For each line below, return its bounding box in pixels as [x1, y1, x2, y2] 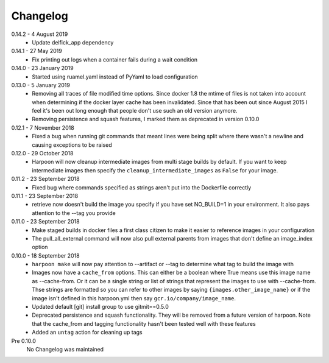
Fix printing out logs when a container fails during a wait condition [32, 55, 198, 63]
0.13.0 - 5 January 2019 [11, 81, 70, 88]
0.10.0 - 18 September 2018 [11, 252, 80, 259]
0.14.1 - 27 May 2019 [11, 48, 62, 55]
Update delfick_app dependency [32, 38, 114, 46]
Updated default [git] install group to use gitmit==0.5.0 [32, 303, 169, 311]
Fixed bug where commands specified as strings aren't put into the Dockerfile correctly [32, 183, 252, 191]
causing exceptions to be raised [32, 141, 112, 149]
